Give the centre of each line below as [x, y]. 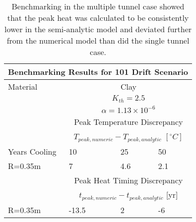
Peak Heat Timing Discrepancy [129, 180]
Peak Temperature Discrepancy [129, 121]
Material [23, 86]
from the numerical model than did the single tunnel [98, 40]
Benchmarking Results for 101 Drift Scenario [98, 72]
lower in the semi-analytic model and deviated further [98, 29]
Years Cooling [32, 151]
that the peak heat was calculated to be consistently [98, 18]
